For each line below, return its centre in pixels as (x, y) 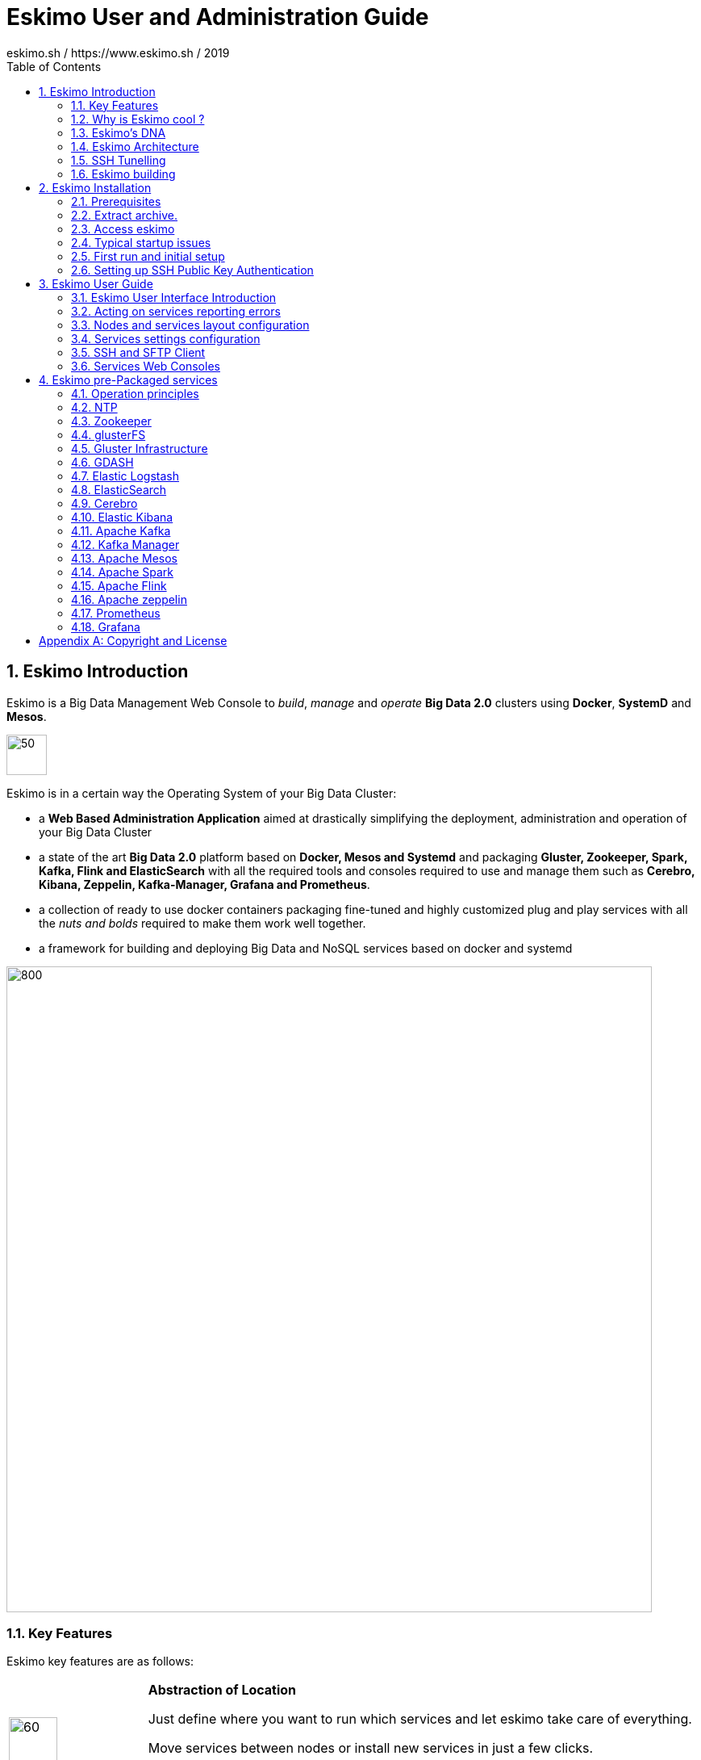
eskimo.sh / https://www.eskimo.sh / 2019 (118, 52)
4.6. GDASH (102, 462)
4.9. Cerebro (104, 503)
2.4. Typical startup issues (141, 242)
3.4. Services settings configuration (166, 338)
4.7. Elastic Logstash (125, 476)
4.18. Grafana (106, 626)
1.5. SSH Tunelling (119, 160)
